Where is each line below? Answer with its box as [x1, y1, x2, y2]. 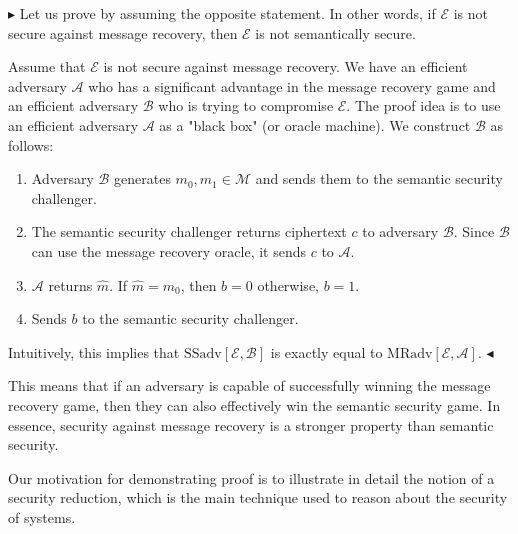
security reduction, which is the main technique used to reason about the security [8, 487, 508, 508]
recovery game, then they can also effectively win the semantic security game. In [8, 394, 501, 415]
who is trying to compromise [158, 95, 334, 116]
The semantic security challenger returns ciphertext [31, 221, 347, 242]
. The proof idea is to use [346, 95, 501, 116]
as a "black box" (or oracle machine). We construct [159, 114, 471, 135]
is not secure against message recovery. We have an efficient [103, 56, 468, 77]
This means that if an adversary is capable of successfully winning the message [8, 375, 491, 396]
